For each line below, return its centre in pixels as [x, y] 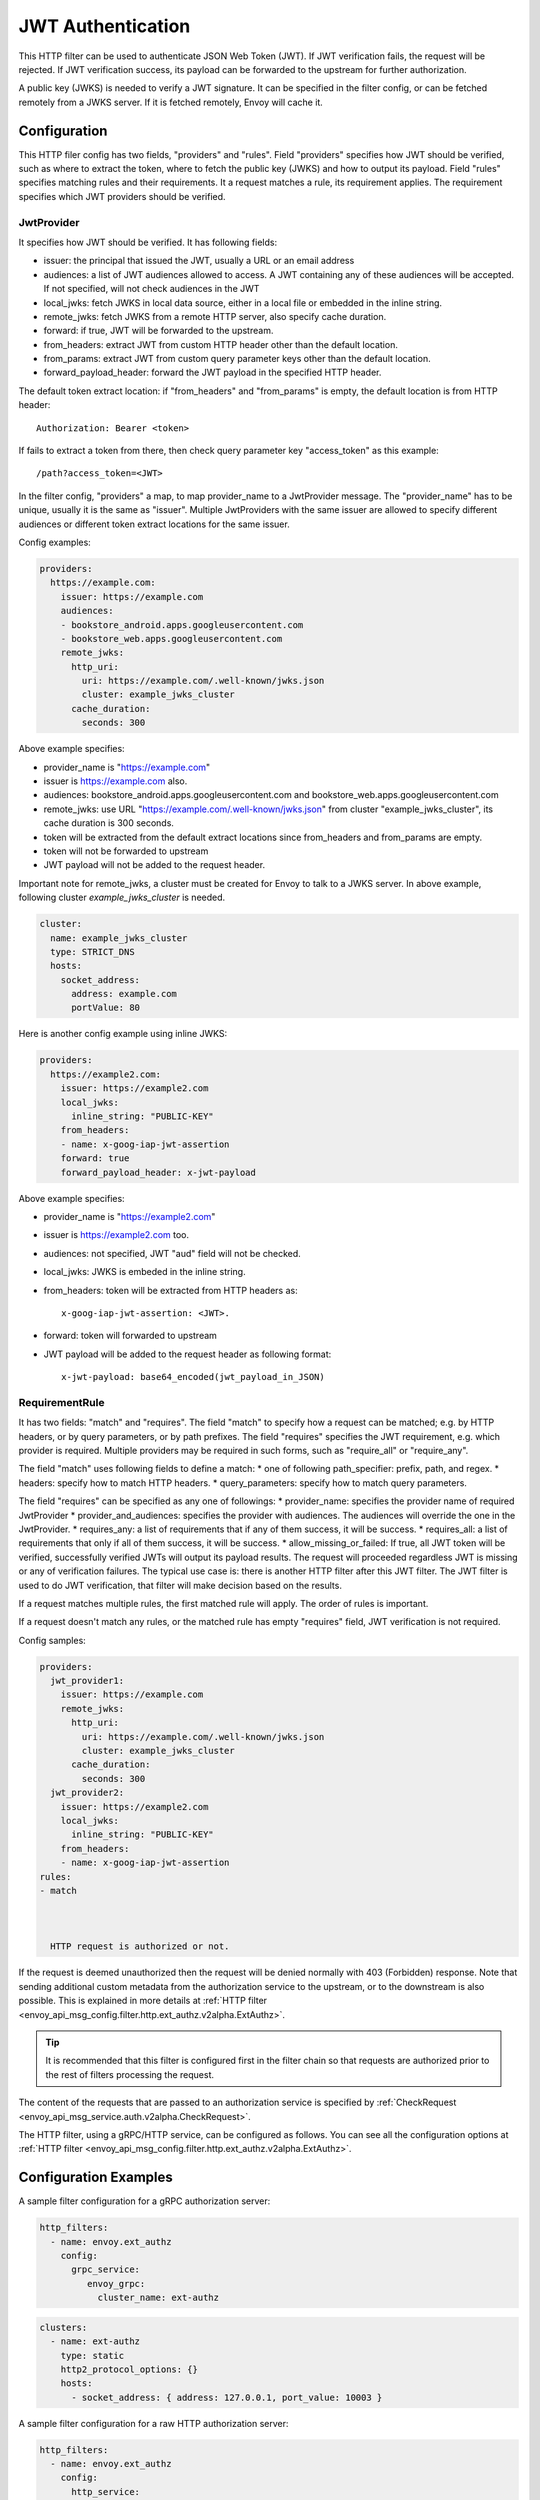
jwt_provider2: [87, 1793]
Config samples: [52, 1640]
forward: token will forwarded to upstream [130, 1336]
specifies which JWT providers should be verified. [122, 196]
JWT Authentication [104, 26]
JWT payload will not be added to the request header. [154, 865]
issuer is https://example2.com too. [116, 1235]
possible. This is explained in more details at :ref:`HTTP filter [143, 2001]
